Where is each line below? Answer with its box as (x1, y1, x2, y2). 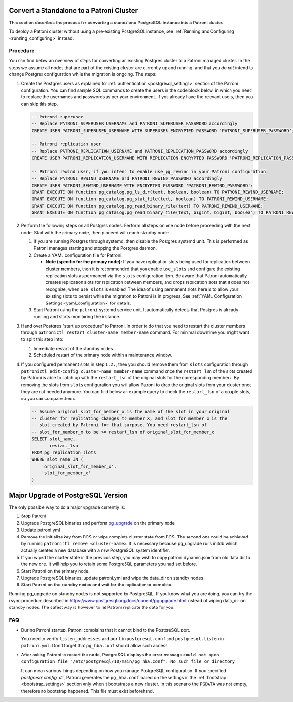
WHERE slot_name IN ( (31, 457, 84, 462)
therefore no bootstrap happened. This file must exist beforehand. (21, 688, 154, 694)
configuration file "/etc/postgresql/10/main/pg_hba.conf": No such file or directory (21, 659, 235, 664)
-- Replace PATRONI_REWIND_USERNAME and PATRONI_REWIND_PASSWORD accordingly (31, 176, 222, 181)
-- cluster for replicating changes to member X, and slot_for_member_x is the (31, 415, 228, 421)
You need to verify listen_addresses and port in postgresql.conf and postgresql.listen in (21, 635, 224, 641)
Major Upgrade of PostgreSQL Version (9, 491, 128, 499)
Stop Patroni (21, 513, 46, 519)
